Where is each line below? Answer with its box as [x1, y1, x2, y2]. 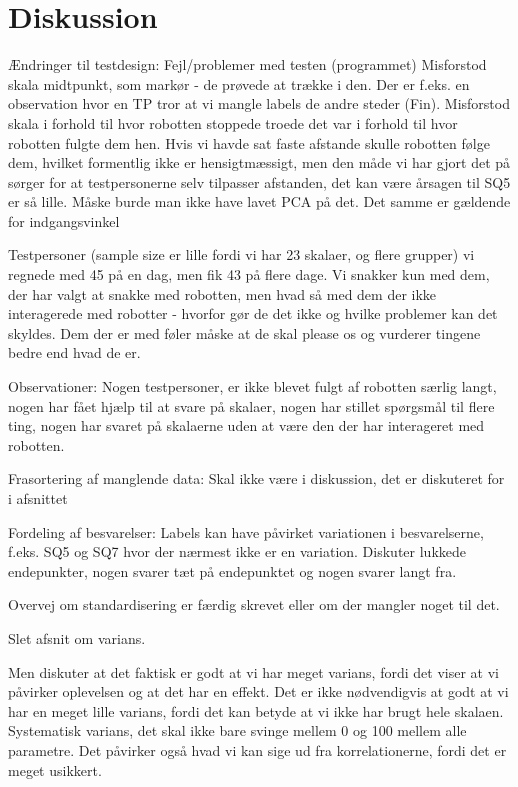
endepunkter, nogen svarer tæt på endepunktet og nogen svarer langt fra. [8, 560, 457, 581]
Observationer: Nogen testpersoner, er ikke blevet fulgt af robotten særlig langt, [8, 376, 497, 397]
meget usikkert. [8, 759, 102, 780]
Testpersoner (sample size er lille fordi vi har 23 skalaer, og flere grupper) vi [8, 244, 475, 265]
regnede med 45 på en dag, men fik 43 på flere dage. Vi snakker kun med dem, [8, 264, 490, 285]
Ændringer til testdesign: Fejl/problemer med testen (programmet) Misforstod [8, 54, 487, 75]
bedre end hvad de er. [8, 342, 141, 363]
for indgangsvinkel [8, 210, 120, 231]
